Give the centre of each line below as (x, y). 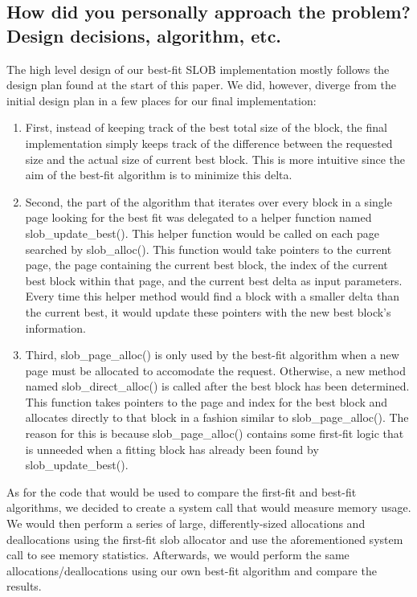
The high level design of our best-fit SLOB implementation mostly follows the (198, 69)
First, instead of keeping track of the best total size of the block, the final (206, 127)
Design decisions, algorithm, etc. (144, 35)
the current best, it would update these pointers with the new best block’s (208, 311)
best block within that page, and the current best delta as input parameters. (214, 280)
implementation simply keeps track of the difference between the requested (209, 143)
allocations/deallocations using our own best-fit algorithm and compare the (192, 570)
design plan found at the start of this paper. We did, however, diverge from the (202, 85)
